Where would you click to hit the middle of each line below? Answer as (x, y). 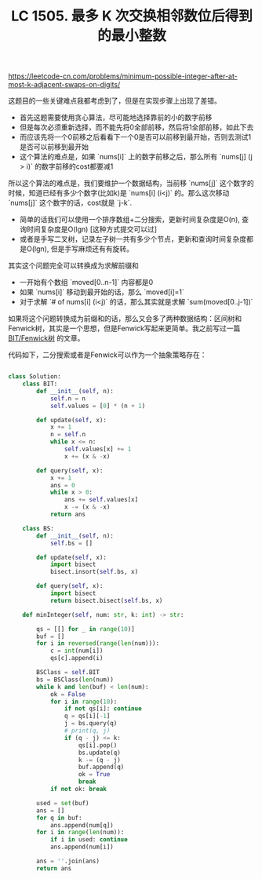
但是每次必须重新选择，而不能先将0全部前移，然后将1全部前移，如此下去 (136, 127)
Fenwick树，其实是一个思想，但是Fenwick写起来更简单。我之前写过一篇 (124, 328)
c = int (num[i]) (76, 651)
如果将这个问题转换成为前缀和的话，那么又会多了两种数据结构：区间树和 (125, 319)
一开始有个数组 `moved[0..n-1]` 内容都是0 (86, 283)
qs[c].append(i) (76, 658)
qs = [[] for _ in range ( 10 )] (86, 629)
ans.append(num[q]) (82, 825)
